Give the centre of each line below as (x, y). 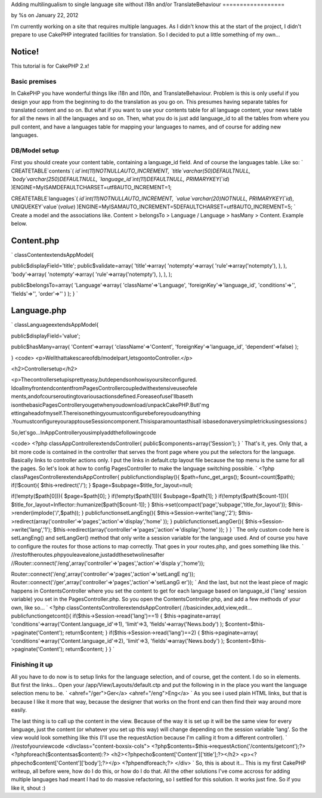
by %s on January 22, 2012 (45, 16)
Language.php (39, 311)
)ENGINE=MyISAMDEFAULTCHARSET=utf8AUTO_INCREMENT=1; (92, 188)
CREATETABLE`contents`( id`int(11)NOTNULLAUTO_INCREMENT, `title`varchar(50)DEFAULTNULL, (131, 171)
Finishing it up (32, 665)
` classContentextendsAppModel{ (52, 254)
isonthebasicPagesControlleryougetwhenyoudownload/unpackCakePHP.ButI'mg (110, 405)
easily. (19, 710)
